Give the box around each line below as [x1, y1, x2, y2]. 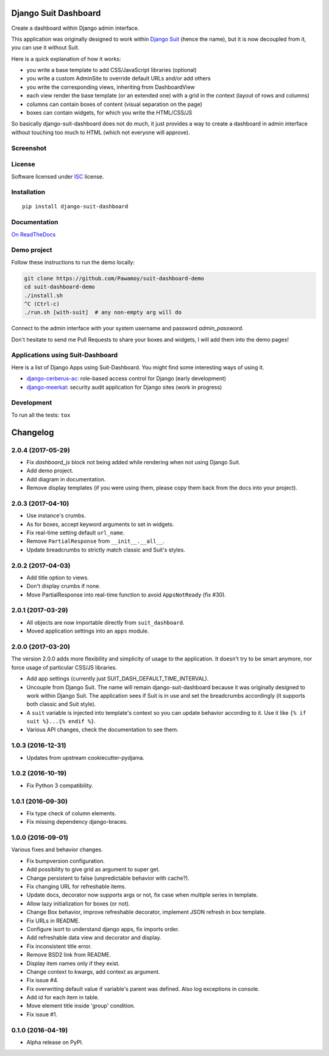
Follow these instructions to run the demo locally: [11, 258, 135, 266]
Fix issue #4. [26, 977, 59, 984]
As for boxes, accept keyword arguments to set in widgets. [26, 520, 174, 528]
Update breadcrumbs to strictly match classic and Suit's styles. [26, 546, 186, 553]
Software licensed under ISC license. [11, 172, 104, 180]
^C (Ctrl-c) [24, 300, 60, 307]
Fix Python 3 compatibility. [26, 782, 94, 789]
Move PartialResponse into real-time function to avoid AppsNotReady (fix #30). [26, 591, 227, 598]
